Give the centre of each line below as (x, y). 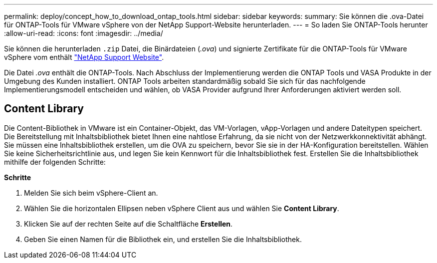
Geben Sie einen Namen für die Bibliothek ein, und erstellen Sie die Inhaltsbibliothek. (163, 239)
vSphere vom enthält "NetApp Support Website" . (84, 57)
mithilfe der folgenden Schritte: (55, 162)
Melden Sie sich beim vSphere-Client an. (91, 193)
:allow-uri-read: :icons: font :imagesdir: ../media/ (84, 33)
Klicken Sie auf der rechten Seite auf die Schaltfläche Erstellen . (128, 224)
